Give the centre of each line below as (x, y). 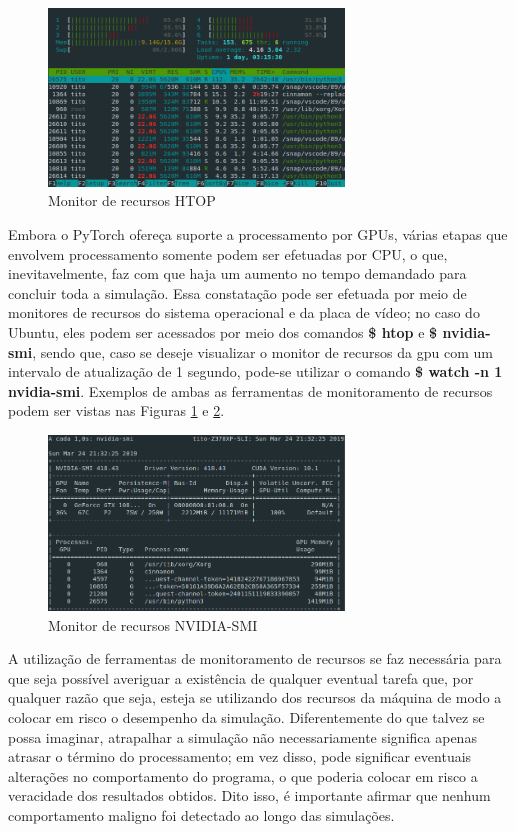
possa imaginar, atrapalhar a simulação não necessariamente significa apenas (242, 736)
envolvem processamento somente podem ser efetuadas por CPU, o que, (228, 253)
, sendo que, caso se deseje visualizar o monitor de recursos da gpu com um (262, 351)
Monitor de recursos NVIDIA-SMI (153, 624)
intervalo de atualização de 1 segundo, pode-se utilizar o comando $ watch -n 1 (255, 371)
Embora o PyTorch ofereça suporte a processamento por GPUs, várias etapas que (258, 234)
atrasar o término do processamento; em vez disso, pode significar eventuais (240, 756)
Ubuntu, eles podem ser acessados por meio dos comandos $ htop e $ (223, 332)
